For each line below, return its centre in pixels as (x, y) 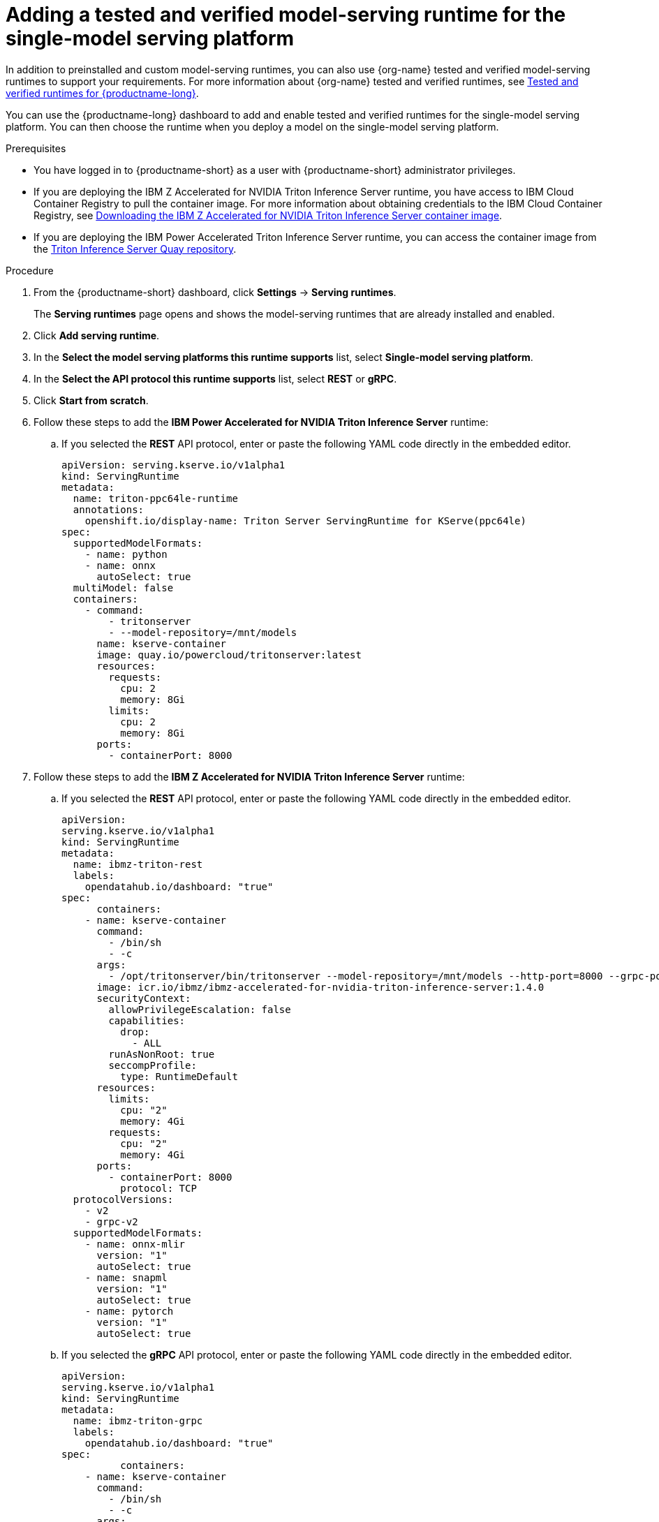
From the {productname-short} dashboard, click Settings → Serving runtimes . (215, 292)
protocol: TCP (158, 1188)
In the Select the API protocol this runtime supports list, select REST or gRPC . (215, 378)
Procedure (30, 270)
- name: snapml (126, 1277)
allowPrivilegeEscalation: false (200, 1009)
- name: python (126, 554)
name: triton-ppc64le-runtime (155, 498)
